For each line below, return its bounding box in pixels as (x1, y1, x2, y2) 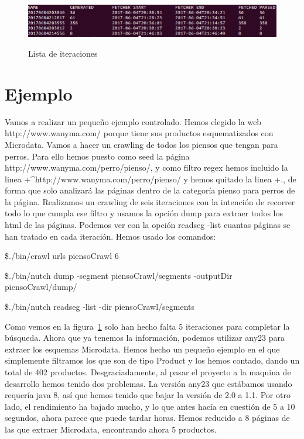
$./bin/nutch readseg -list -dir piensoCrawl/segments (5, 300, 195, 313)
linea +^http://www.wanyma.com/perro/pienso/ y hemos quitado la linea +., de (5, 172, 296, 185)
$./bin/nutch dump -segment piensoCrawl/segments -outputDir (5, 269, 233, 281)
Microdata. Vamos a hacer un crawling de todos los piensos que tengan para (5, 138, 278, 150)
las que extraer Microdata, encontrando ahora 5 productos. (5, 423, 217, 435)
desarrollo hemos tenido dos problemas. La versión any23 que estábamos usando (5, 377, 292, 389)
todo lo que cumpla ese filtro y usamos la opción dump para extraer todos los (5, 207, 283, 219)
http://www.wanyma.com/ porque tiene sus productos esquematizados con (5, 127, 274, 139)
